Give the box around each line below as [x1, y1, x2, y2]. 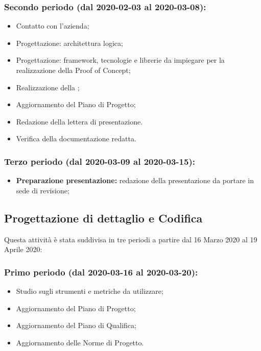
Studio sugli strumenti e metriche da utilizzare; [16, 285, 163, 296]
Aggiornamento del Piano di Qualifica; [16, 320, 136, 331]
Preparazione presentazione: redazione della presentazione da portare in [16, 175, 254, 186]
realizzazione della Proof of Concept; [16, 65, 131, 75]
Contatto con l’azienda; [16, 20, 89, 31]
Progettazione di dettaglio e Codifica [4, 210, 203, 225]
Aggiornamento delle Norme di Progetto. [16, 337, 144, 347]
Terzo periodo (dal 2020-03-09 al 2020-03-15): [4, 155, 195, 167]
